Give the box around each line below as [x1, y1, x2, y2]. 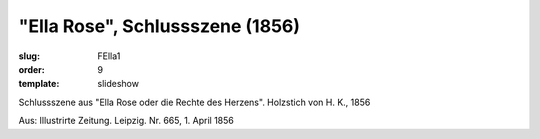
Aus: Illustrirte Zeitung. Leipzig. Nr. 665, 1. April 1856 [18, 115, 235, 127]
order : [18, 63, 45, 75]
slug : [18, 50, 40, 62]
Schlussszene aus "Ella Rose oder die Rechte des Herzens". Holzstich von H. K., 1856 [18, 96, 371, 108]
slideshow [97, 78, 140, 90]
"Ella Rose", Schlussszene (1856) [18, 15, 300, 37]
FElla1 [97, 50, 121, 62]
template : [18, 78, 60, 90]
